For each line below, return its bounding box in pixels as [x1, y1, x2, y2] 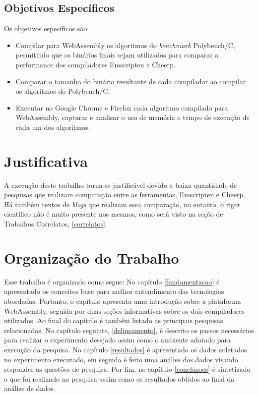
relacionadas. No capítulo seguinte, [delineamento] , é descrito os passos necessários [4, 325, 254, 335]
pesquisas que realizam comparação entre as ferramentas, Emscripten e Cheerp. [4, 189, 246, 200]
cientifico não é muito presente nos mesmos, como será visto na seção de [4, 209, 223, 219]
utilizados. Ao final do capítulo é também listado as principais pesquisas [4, 315, 223, 326]
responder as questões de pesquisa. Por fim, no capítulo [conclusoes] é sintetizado [4, 364, 251, 374]
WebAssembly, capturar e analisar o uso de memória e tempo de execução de [15, 112, 250, 122]
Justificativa [4, 151, 88, 171]
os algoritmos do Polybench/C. [15, 86, 110, 96]
